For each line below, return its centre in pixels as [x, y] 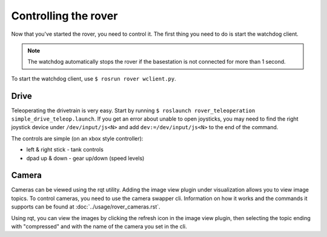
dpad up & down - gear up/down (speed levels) [85, 158]
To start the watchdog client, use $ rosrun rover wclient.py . [94, 78]
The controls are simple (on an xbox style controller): [77, 138]
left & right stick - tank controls [65, 150]
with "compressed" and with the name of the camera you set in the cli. [99, 227]
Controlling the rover [64, 16]
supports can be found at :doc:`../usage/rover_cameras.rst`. [86, 207]
